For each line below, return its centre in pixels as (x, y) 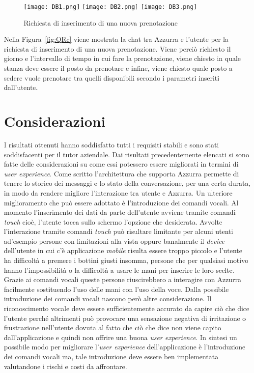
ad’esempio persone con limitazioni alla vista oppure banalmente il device (114, 241)
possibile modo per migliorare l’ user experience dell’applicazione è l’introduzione (125, 347)
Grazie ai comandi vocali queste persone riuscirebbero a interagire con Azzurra (123, 279)
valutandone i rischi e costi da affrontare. (66, 366)
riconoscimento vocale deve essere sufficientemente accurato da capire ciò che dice (127, 308)
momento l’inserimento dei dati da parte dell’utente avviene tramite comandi (120, 212)
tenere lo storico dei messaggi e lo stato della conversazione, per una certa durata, (127, 183)
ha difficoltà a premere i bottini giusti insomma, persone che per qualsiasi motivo (126, 260)
